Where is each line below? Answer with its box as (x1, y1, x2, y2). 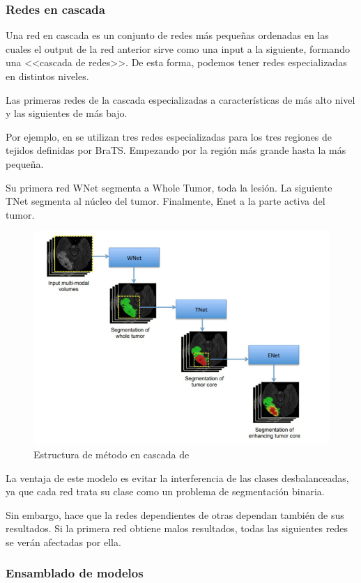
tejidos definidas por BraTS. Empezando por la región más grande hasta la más (6, 143, 346, 157)
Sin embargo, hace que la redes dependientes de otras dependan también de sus (6, 507, 344, 522)
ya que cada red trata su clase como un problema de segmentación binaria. (6, 484, 325, 499)
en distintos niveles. (6, 69, 89, 83)
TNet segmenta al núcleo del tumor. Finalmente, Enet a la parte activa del (6, 194, 325, 208)
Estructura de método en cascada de (33, 446, 190, 461)
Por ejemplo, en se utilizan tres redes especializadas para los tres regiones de (6, 129, 332, 143)
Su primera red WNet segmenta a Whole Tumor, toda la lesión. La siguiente (6, 180, 332, 194)
